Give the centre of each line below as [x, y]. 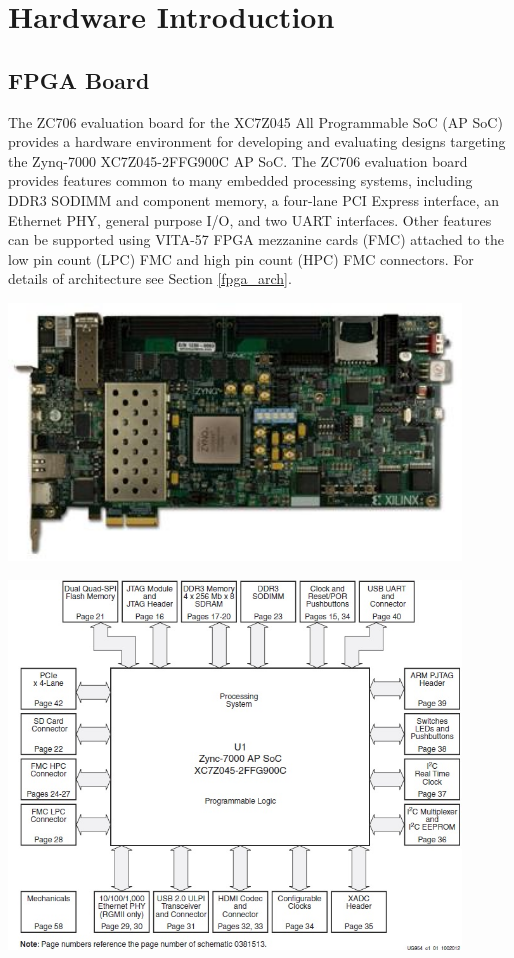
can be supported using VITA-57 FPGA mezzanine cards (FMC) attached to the [256, 239]
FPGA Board [79, 79]
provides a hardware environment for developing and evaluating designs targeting [257, 141]
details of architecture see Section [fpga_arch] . [150, 278]
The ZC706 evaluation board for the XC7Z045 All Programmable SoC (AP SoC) [255, 121]
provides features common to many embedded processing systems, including [240, 180]
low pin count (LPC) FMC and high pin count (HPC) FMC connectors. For [241, 258]
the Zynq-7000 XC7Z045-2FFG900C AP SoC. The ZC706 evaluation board [238, 160]
